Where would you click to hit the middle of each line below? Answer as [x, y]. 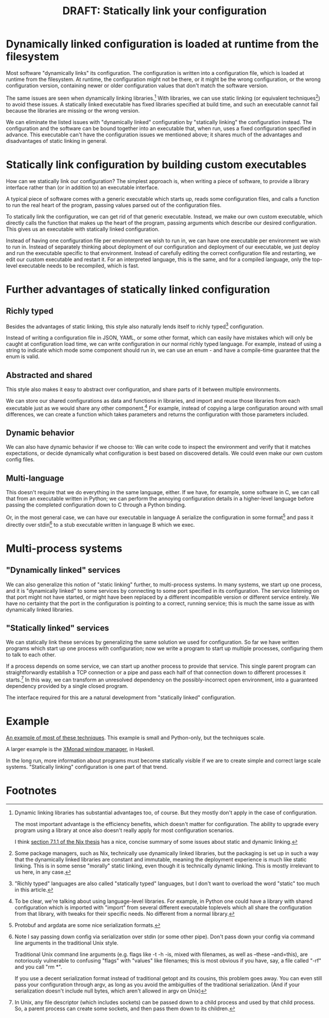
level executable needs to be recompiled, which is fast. [73, 265]
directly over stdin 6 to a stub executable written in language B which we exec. [101, 524]
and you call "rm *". [38, 967]
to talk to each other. [31, 655]
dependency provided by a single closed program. [67, 686]
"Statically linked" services [58, 628]
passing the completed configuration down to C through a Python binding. [96, 505]
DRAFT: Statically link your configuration [164, 11]
